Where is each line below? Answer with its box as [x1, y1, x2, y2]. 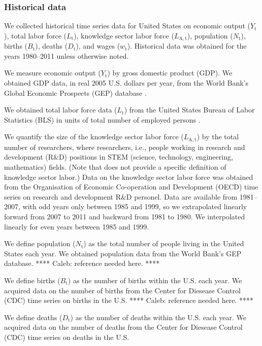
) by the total [196, 131, 239, 142]
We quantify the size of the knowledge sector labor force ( [4, 131, 184, 142]
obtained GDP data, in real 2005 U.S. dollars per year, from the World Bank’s [4, 78, 249, 88]
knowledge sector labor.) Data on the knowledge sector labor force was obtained [4, 171, 253, 182]
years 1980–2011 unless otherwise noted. [4, 50, 129, 61]
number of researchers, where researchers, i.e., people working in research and [4, 141, 245, 152]
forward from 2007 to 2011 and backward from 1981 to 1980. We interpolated [4, 211, 245, 222]
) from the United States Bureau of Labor [124, 104, 255, 115]
